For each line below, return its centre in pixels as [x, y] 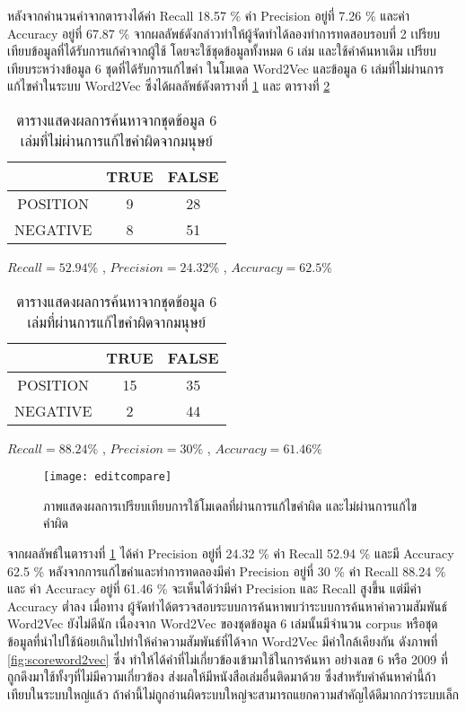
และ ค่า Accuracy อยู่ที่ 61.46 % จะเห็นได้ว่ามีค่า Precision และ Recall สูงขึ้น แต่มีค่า [215, 588]
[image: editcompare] [108, 477]
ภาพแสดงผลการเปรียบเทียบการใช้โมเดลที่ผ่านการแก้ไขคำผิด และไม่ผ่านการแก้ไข [230, 505]
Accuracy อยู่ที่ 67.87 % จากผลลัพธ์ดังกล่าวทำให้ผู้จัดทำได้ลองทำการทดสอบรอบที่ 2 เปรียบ [224, 33]
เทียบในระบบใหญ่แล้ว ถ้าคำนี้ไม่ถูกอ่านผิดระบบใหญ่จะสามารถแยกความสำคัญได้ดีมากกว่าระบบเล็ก [233, 693]
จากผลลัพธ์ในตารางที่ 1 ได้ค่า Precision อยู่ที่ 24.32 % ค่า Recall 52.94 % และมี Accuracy [231, 553]
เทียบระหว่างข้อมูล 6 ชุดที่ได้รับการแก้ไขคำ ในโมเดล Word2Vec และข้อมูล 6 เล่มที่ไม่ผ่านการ [226, 68]
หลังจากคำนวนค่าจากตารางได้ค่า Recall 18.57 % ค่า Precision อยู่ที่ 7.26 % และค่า [209, 15]
